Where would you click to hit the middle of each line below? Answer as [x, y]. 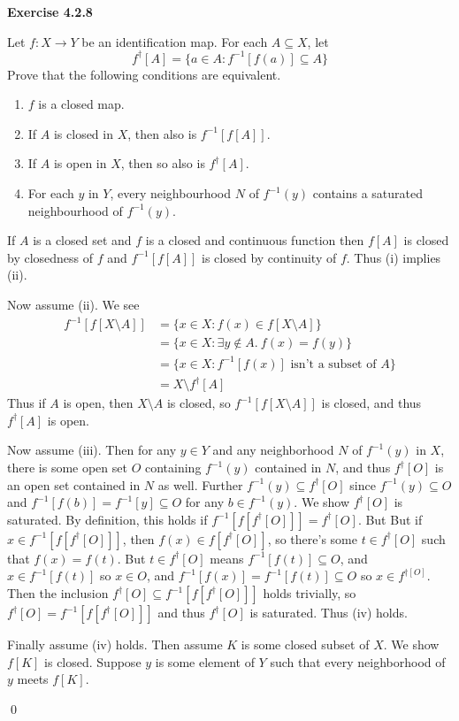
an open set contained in [74, 484]
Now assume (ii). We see [73, 305]
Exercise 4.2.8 [50, 12]
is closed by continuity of [269, 257]
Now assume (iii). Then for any [92, 450]
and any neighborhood [273, 450]
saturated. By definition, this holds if [107, 519]
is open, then [98, 403]
